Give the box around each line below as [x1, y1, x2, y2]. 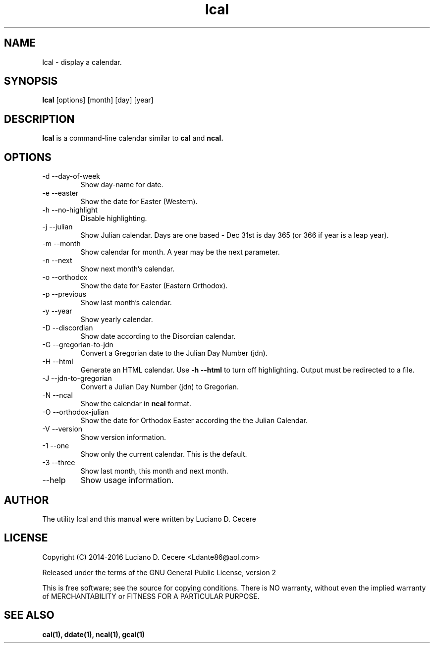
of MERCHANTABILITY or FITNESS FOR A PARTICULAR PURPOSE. [42, 592, 260, 600]
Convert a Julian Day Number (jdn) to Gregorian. [80, 382, 239, 391]
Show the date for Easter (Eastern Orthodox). [80, 281, 228, 290]
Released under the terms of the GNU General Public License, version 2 [42, 568, 276, 577]
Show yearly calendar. [80, 315, 153, 324]
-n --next [42, 256, 72, 265]
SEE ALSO [4, 609, 54, 622]
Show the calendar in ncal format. [80, 399, 191, 408]
